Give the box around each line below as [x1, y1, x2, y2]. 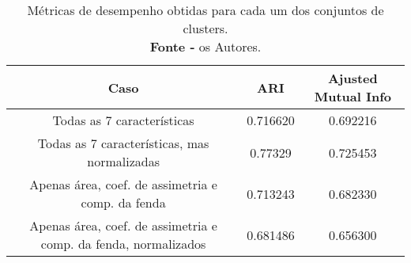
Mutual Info [314, 87, 391, 105]
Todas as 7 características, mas [37, 134, 209, 152]
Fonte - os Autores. [149, 37, 262, 55]
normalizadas [87, 152, 160, 170]
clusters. [183, 19, 228, 37]
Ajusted [327, 69, 378, 87]
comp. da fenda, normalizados [40, 234, 206, 253]
